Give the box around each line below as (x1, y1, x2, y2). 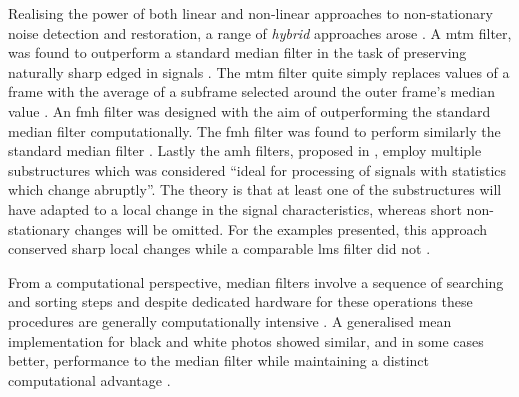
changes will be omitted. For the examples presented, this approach (74, 218, 488, 239)
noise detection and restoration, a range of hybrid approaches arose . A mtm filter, (8, 22, 512, 43)
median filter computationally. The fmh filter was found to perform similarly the (8, 120, 501, 141)
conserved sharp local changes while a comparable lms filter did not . (8, 238, 431, 259)
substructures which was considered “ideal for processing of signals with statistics (8, 159, 507, 180)
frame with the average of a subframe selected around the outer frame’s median (8, 81, 495, 102)
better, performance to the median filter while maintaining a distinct (8, 350, 430, 371)
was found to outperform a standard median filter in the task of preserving (8, 42, 467, 63)
